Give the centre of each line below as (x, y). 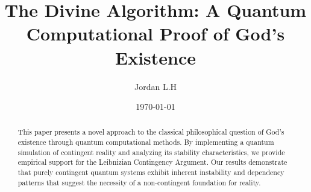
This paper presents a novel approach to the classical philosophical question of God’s (151, 132)
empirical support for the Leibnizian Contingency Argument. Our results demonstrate (152, 162)
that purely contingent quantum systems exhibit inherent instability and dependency (151, 172)
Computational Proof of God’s (155, 34)
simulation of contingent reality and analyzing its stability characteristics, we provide (151, 152)
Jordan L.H (155, 86)
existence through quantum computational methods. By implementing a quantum (146, 142)
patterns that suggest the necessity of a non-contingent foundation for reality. (139, 182)
